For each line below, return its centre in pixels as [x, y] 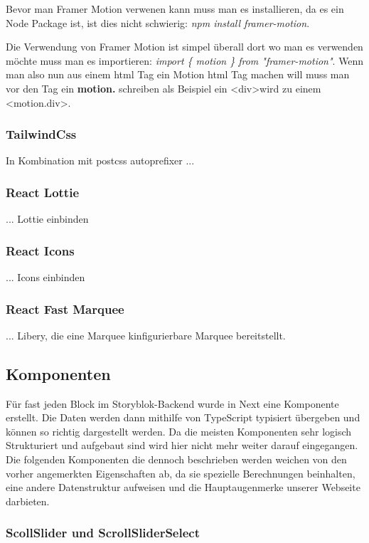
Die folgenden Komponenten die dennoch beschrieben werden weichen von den [176, 459]
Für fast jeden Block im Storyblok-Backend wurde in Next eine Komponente [172, 403]
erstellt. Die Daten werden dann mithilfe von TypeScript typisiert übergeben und [183, 417]
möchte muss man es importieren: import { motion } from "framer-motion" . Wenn [185, 60]
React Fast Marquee [65, 309]
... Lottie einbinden [47, 219]
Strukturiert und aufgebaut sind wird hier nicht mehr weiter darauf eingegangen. [182, 445]
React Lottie [43, 192]
